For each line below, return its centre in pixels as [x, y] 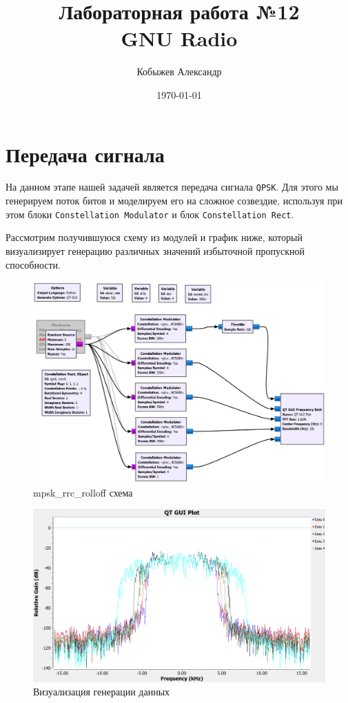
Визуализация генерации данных [102, 692]
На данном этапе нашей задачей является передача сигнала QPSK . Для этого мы [172, 187]
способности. [33, 264]
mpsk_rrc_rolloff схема [83, 492]
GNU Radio [179, 38]
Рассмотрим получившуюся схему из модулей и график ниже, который [154, 237]
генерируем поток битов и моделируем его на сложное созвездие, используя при [174, 201]
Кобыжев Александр [179, 71]
